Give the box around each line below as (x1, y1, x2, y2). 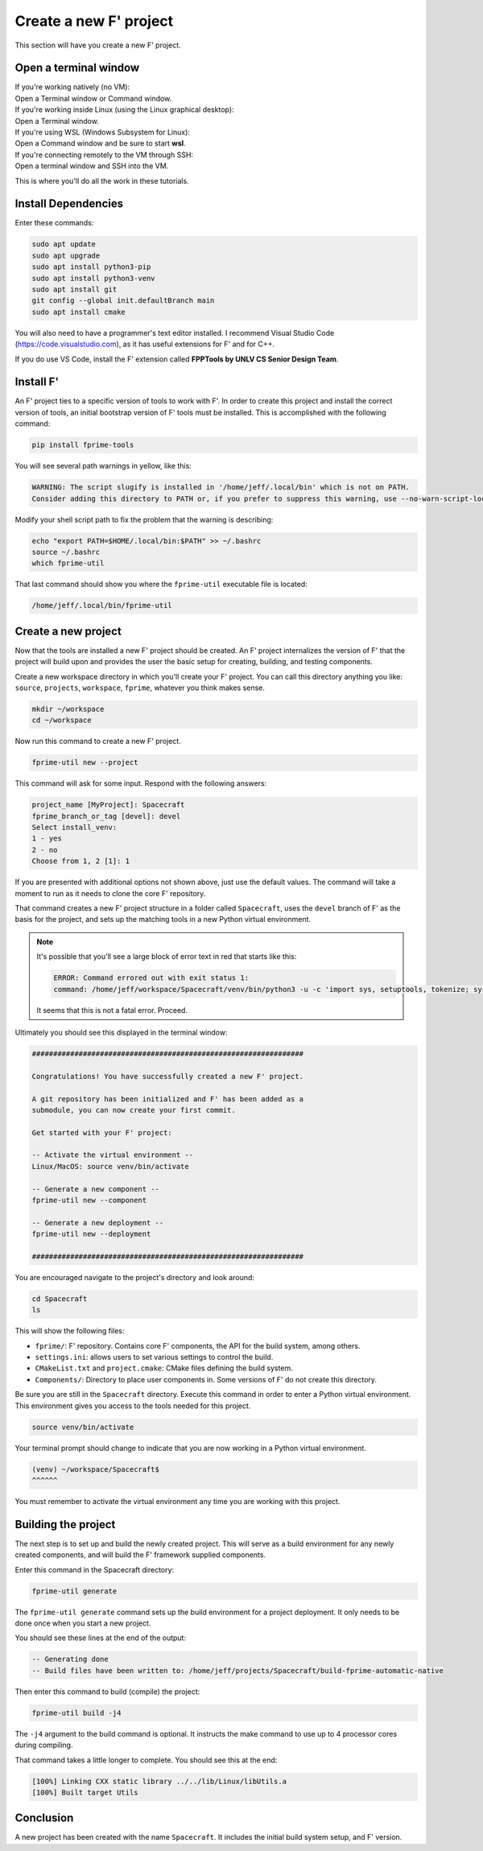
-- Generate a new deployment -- (31, 1218, 164, 1227)
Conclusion (14, 1812, 74, 1825)
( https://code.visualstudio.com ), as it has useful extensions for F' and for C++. (14, 339, 275, 349)
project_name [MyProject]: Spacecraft (31, 800, 185, 809)
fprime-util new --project (31, 758, 138, 767)
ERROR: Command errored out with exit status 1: (53, 973, 250, 982)
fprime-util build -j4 (31, 1708, 122, 1717)
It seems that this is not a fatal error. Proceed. (36, 1005, 188, 1014)
